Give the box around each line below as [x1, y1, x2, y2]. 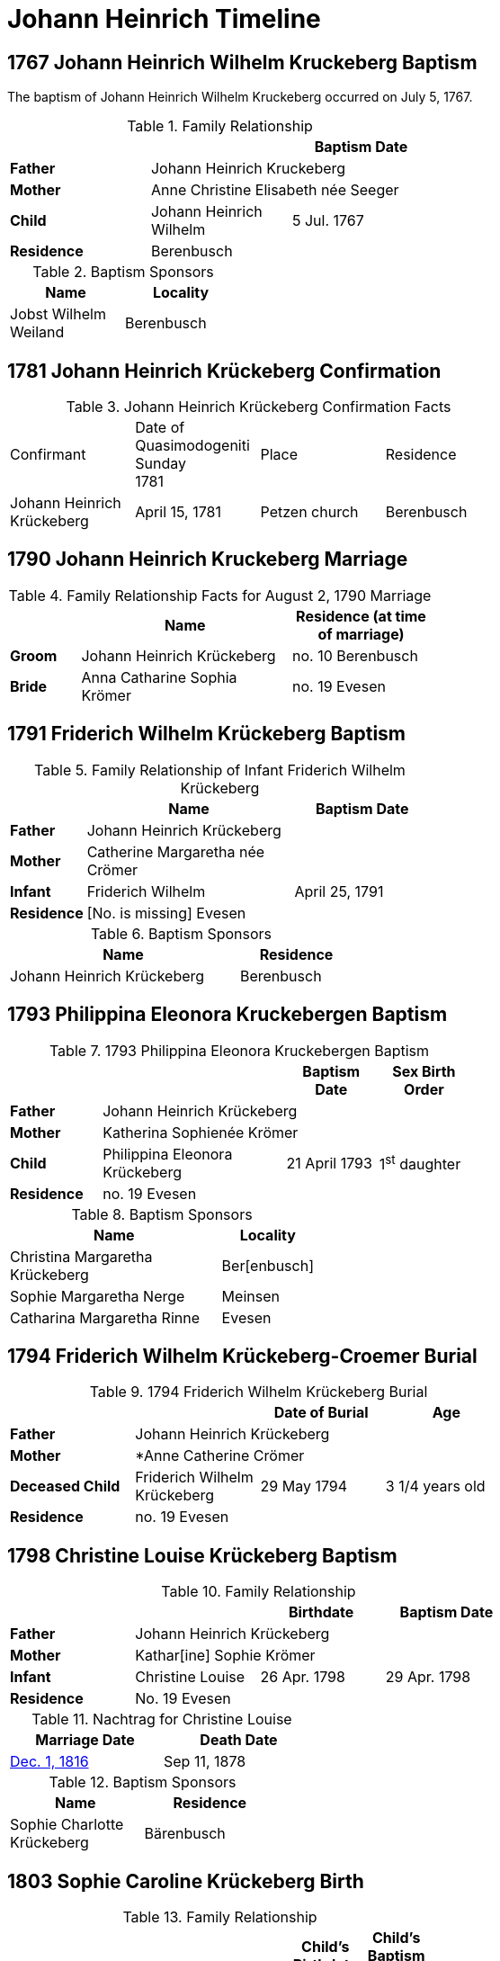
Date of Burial [273, 1403, 369, 1422]
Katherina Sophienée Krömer [103, 1123, 299, 1142]
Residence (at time [296, 606, 426, 625]
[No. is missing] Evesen [86, 903, 246, 922]
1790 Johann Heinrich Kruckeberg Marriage [7, 548, 408, 571]
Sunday [135, 454, 186, 473]
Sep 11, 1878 [164, 1752, 246, 1771]
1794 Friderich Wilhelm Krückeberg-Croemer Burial [7, 1344, 478, 1367]
